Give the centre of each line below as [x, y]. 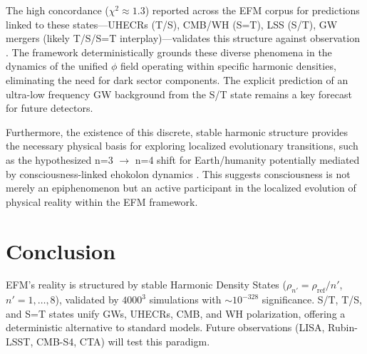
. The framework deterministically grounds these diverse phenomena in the [169, 52]
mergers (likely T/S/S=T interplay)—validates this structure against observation [183, 38]
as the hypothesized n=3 [60, 159]
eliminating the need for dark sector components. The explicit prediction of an [177, 79]
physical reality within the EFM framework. [102, 201]
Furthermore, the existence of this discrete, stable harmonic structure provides [177, 131]
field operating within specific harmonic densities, [228, 66]
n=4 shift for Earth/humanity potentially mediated [247, 159]
